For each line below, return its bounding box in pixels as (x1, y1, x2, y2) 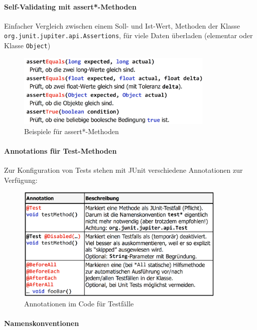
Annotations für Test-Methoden (4, 145, 117, 156)
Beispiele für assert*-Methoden (24, 126, 119, 136)
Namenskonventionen (4, 317, 79, 328)
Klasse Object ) (4, 40, 51, 51)
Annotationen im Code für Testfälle (24, 298, 134, 308)
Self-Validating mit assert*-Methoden (4, 1, 137, 12)
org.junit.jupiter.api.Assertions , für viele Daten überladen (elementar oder (4, 30, 253, 41)
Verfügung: (4, 174, 38, 185)
